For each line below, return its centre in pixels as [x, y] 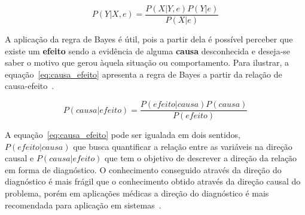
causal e [19, 158]
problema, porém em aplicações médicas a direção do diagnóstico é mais [137, 193]
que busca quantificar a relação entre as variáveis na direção [183, 146]
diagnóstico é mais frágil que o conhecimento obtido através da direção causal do [153, 181]
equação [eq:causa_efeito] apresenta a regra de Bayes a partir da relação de [144, 74]
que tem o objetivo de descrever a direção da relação [201, 158]
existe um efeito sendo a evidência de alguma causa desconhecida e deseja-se [148, 50]
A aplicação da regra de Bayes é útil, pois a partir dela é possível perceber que [149, 39]
